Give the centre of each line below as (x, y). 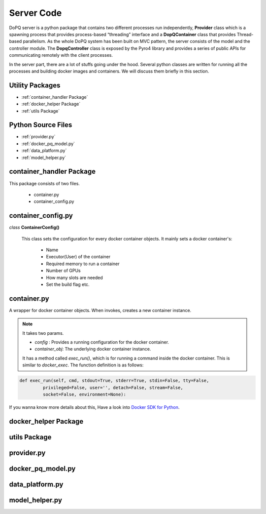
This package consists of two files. (44, 183)
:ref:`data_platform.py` (44, 151)
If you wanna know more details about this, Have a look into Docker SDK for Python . (94, 407)
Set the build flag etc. (68, 284)
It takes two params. (43, 333)
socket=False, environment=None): (84, 394)
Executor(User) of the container (78, 257)
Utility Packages (35, 85)
